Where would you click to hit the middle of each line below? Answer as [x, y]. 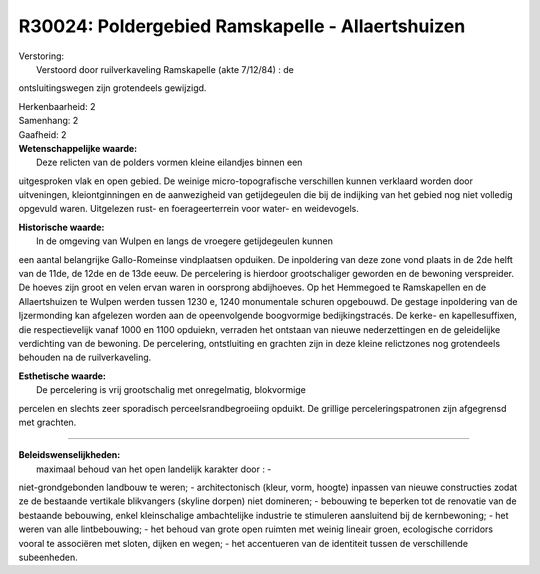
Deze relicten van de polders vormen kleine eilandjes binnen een [169, 162]
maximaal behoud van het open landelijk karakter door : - [154, 469]
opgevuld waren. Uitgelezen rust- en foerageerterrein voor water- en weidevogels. [188, 209]
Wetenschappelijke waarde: [78, 148]
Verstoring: [41, 56]
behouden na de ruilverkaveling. [85, 357]
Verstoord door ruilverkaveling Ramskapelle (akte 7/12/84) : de [165, 69]
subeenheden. [48, 557]
